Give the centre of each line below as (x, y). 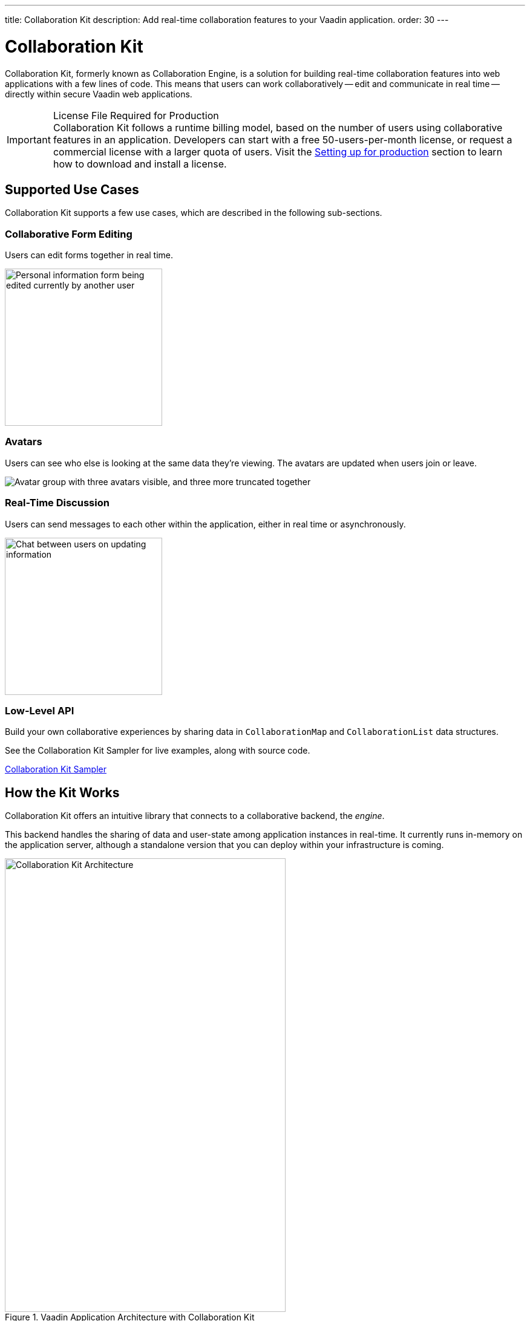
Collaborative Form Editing (69, 234)
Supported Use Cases (72, 189)
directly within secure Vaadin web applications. (99, 94)
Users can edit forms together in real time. (89, 255)
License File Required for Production (136, 115)
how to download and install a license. (140, 164)
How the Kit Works (62, 792)
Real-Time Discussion (57, 503)
